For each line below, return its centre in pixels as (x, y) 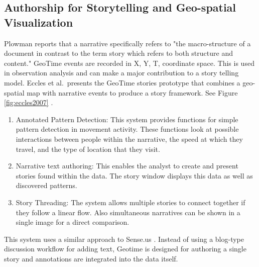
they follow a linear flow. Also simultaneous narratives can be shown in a (128, 212)
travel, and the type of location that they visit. (88, 149)
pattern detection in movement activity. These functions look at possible (127, 129)
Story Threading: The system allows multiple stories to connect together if (131, 202)
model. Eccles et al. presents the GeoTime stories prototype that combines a (122, 82)
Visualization (39, 22)
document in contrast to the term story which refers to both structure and (118, 53)
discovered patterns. (46, 185)
